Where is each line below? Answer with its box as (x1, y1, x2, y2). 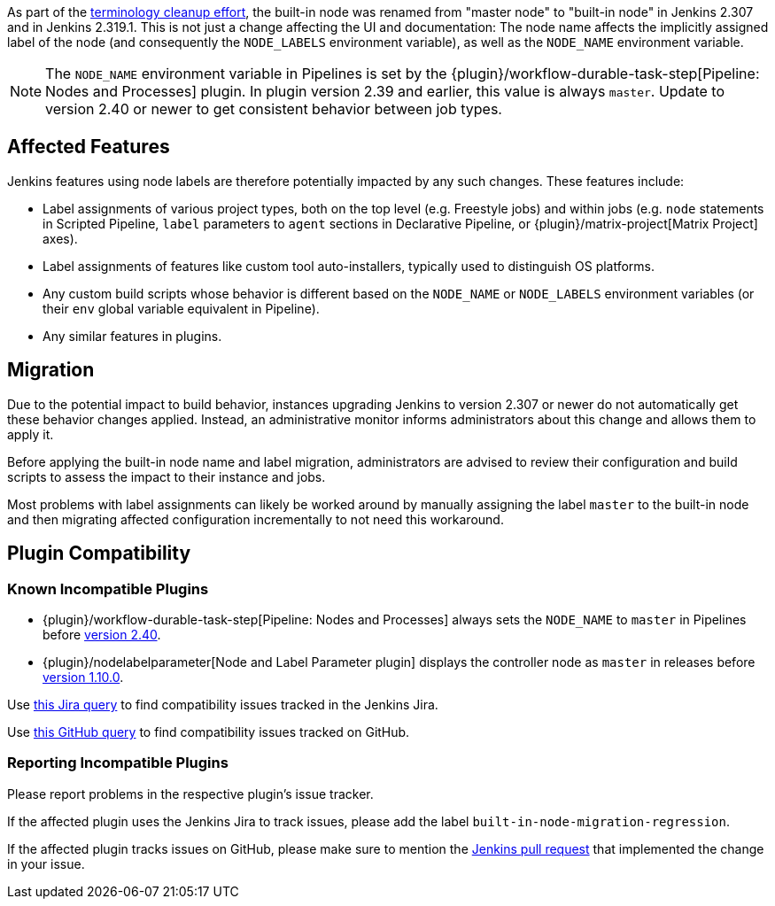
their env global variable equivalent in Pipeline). (43, 300, 320, 316)
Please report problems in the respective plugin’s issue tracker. (7, 786, 374, 801)
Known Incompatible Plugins (7, 579, 209, 598)
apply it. (7, 426, 54, 442)
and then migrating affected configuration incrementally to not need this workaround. (7, 511, 504, 527)
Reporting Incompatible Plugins (7, 754, 229, 772)
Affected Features (7, 136, 170, 159)
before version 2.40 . (43, 626, 161, 642)
